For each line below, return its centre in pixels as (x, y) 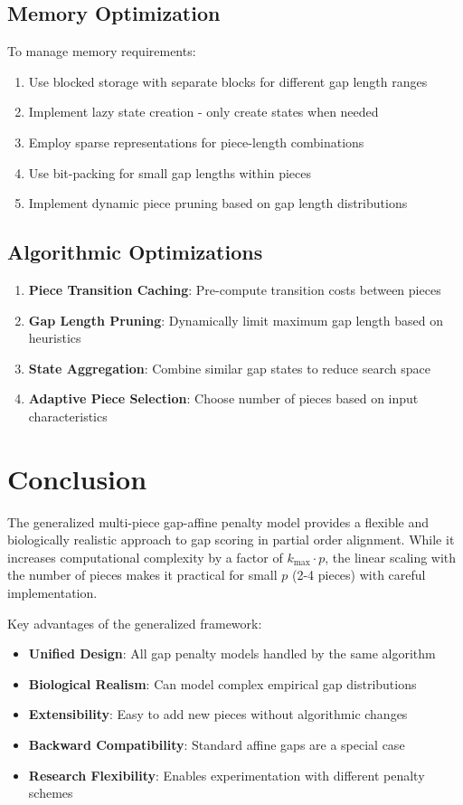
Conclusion (77, 478)
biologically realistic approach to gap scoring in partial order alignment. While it (231, 540)
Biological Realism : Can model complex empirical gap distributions (222, 683)
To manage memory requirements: (102, 51)
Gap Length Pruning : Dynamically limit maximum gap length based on (236, 320)
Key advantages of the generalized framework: (135, 623)
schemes (51, 793)
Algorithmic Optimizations (135, 252)
